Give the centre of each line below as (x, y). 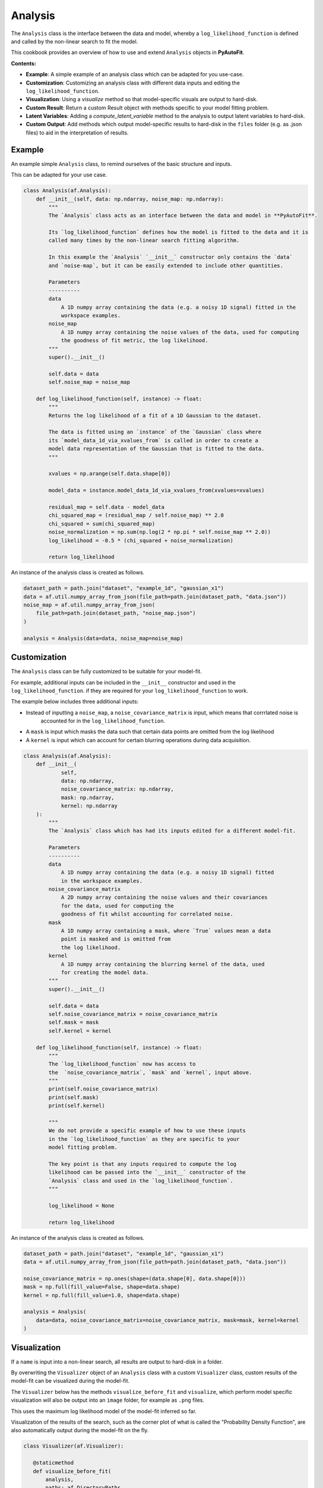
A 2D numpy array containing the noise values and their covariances (164, 898)
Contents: (24, 63)
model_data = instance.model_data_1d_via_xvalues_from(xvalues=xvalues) (156, 490)
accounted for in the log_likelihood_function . (103, 721)
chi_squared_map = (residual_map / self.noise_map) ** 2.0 (136, 515)
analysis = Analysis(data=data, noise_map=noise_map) (103, 638)
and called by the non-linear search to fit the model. (75, 41)
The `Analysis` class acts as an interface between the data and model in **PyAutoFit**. (183, 215)
